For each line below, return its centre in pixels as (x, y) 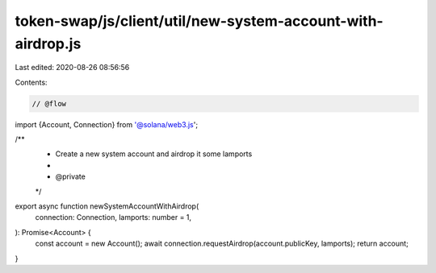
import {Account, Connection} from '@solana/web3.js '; (106, 124)
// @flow (49, 103)
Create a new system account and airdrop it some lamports (154, 154)
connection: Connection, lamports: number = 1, (113, 217)
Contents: (31, 82)
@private (71, 176)
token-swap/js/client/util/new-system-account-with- (199, 21)
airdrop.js (48, 43)
